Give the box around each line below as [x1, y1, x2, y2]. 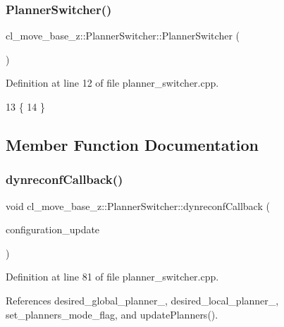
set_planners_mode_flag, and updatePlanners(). [6, 307, 218, 321]
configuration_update [6, 222, 100, 237]
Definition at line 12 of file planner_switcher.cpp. [6, 75, 219, 90]
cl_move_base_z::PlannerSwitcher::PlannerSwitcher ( [6, 28, 240, 43]
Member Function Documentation [6, 133, 259, 155]
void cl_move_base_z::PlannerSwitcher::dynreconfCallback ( [6, 198, 270, 213]
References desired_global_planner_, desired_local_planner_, [6, 292, 279, 307]
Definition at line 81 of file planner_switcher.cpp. [6, 269, 219, 284]
